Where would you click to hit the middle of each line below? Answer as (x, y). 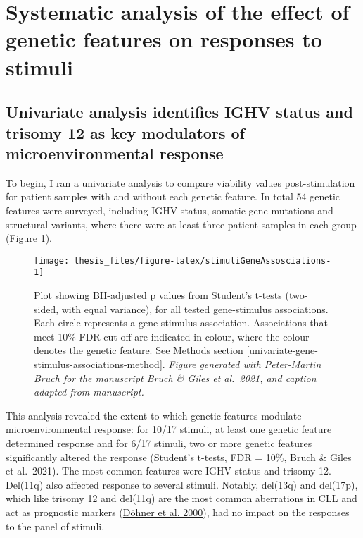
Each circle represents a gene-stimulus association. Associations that (181, 323)
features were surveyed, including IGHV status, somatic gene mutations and (170, 210)
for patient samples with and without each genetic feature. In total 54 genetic (173, 196)
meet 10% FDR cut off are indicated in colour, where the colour (172, 336)
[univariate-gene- (282, 350)
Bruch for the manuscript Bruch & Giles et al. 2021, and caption (175, 378)
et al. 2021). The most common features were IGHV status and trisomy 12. (168, 471)
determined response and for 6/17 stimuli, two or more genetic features (159, 442)
